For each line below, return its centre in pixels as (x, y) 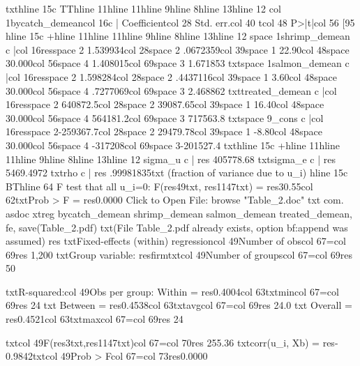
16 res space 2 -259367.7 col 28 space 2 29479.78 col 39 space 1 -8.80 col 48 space (164, 131)
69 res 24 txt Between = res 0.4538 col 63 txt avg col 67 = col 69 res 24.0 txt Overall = (179, 305)
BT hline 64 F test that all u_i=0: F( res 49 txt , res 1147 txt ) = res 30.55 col (159, 186)
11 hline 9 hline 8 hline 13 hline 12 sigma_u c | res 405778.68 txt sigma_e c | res (171, 159)
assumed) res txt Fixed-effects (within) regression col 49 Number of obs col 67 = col (176, 241)
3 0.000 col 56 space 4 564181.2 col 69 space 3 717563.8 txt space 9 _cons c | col (165, 117)
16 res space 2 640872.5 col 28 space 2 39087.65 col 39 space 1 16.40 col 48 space (165, 104)
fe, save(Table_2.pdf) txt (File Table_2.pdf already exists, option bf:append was (177, 227)
